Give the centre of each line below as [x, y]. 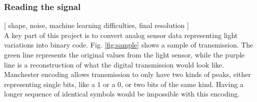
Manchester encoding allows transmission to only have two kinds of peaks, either [127, 74]
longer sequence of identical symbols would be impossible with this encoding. [122, 94]
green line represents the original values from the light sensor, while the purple [124, 54]
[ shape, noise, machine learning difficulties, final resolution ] [96, 25]
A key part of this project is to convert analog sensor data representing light [121, 35]
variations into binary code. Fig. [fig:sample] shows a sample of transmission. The [129, 45]
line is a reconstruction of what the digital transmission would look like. [114, 64]
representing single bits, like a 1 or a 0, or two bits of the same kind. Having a [124, 84]
